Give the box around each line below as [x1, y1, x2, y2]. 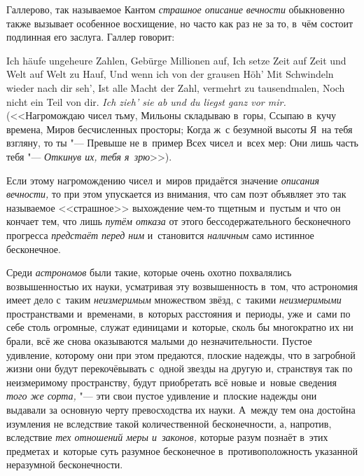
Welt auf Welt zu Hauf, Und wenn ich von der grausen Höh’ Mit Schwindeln [6, 67, 334, 81]
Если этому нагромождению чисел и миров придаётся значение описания [6, 172, 320, 187]
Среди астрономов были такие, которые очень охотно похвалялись [6, 265, 292, 280]
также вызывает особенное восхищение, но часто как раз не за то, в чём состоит [6, 15, 353, 30]
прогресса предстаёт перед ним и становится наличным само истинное [6, 227, 314, 242]
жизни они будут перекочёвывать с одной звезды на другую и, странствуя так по [6, 361, 353, 376]
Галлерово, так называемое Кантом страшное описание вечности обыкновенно [6, 2, 345, 16]
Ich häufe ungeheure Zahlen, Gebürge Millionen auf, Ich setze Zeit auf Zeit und [6, 53, 346, 67]
